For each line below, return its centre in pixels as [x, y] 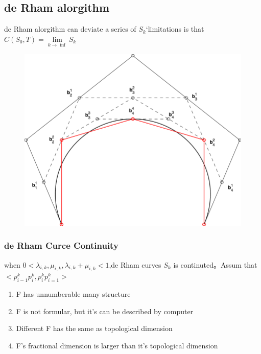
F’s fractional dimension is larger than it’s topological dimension [117, 345]
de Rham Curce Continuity [61, 245]
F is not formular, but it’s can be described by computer [105, 311]
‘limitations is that [175, 29]
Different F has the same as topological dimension [94, 328]
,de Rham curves [135, 264]
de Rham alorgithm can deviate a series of [70, 29]
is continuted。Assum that [215, 264]
